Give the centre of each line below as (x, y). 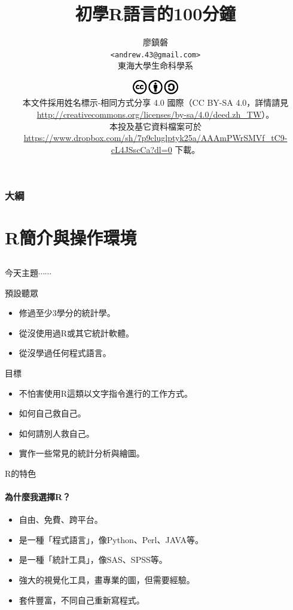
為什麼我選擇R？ (38, 497)
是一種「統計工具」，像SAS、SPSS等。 (93, 560)
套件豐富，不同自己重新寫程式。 (82, 600)
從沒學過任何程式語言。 (65, 353)
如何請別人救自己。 (57, 433)
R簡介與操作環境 (71, 237)
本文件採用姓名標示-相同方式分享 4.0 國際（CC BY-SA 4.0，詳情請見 (155, 102)
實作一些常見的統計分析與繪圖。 (82, 453)
